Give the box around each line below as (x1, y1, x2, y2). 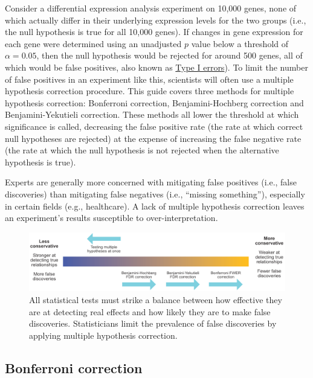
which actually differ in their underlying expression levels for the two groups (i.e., (5, 13, 306, 26)
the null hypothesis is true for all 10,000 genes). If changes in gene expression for (5, 25, 303, 38)
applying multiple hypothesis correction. (29, 328, 178, 341)
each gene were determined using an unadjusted (5, 37, 182, 50)
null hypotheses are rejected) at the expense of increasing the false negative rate (5, 132, 302, 144)
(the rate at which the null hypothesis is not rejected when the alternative (5, 144, 279, 156)
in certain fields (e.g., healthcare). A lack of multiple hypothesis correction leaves (5, 199, 305, 212)
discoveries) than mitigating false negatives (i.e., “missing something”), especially (5, 187, 305, 200)
